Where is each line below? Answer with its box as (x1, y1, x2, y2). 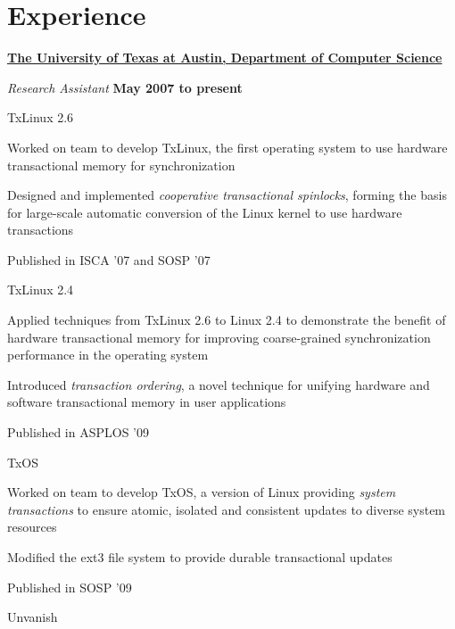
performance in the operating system (7, 345, 209, 364)
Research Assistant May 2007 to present (7, 78, 243, 96)
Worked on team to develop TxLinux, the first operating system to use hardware (7, 137, 448, 156)
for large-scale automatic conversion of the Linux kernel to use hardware (7, 203, 402, 221)
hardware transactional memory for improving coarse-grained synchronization (7, 327, 431, 346)
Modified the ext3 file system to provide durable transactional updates (7, 548, 393, 566)
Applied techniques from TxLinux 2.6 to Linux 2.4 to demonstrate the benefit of (7, 310, 446, 329)
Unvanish (7, 608, 58, 626)
